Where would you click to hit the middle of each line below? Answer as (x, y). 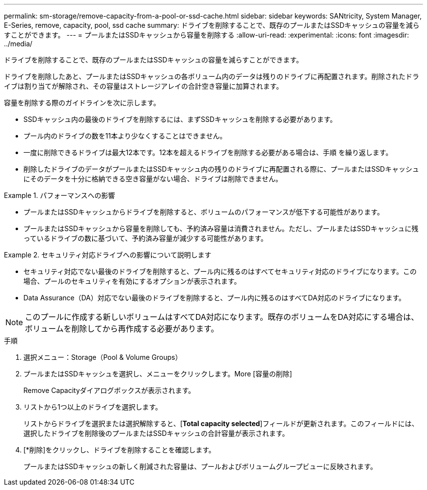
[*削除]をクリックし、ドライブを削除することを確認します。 (119, 450)
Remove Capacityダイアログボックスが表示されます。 (109, 390)
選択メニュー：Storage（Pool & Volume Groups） (103, 357)
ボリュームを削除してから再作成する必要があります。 (122, 329)
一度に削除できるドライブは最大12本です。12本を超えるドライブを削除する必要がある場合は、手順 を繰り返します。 (208, 152)
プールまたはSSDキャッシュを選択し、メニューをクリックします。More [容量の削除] (158, 374)
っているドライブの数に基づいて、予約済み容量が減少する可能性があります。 (146, 238)
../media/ (18, 44)
